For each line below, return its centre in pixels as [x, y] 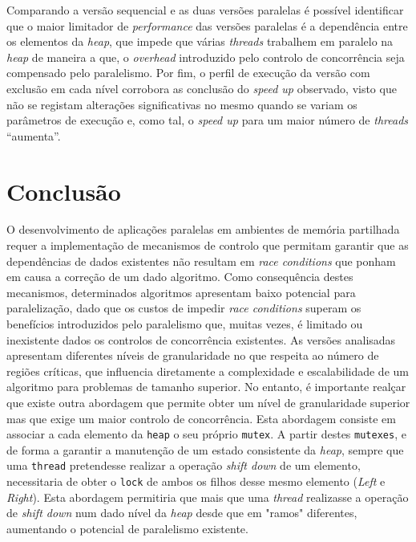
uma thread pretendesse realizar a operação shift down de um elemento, [184, 465]
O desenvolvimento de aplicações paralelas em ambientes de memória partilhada [203, 229]
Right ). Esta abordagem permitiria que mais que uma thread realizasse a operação [208, 497]
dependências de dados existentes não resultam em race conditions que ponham [201, 261]
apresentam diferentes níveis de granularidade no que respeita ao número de [193, 355]
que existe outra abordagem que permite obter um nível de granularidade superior [208, 402]
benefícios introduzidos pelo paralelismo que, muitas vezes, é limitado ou [185, 324]
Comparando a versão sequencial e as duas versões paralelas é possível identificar [205, 10]
